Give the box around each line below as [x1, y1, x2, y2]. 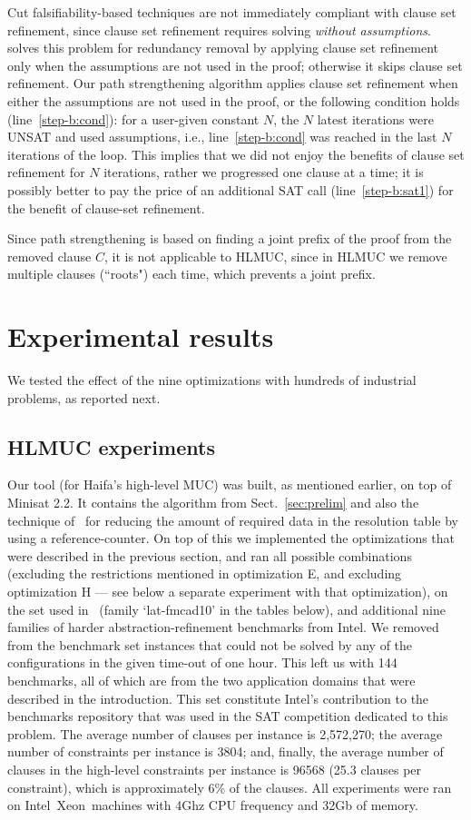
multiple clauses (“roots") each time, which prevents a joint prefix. [7, 264, 376, 283]
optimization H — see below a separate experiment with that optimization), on [7, 581, 448, 600]
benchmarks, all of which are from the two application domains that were [7, 670, 416, 689]
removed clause [7, 246, 92, 265]
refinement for [7, 163, 85, 182]
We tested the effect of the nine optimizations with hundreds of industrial [7, 370, 417, 390]
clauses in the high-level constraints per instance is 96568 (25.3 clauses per [7, 759, 422, 778]
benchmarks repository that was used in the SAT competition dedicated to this [7, 706, 448, 726]
